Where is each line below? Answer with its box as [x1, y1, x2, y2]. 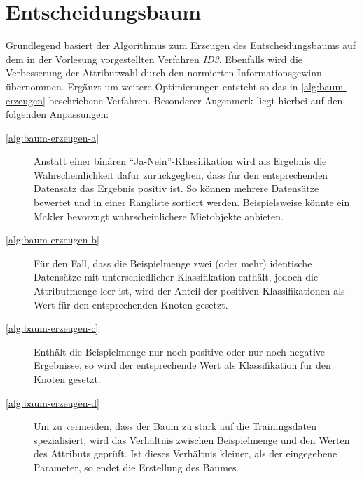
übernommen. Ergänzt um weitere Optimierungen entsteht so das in [6, 79, 298, 93]
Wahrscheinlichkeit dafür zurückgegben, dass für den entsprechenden [34, 167, 328, 182]
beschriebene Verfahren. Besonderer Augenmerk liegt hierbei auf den [48, 93, 343, 107]
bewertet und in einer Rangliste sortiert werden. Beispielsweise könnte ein [34, 195, 350, 210]
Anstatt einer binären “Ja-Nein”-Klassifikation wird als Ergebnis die [34, 154, 327, 168]
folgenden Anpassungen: [6, 107, 109, 121]
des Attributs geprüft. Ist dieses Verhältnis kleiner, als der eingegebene [34, 446, 337, 461]
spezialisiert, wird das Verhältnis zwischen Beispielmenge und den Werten [34, 432, 350, 447]
